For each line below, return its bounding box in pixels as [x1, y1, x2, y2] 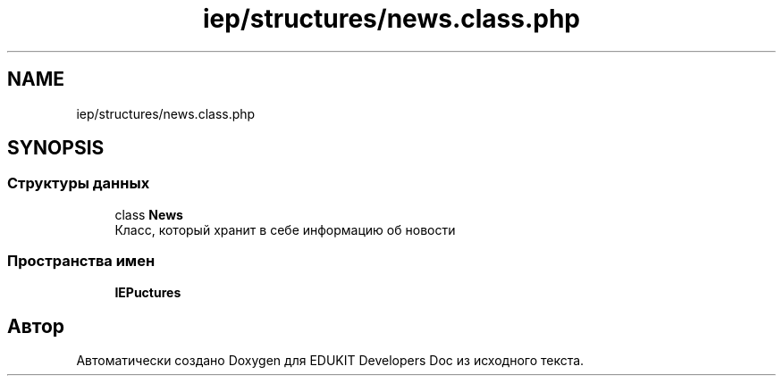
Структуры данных [7, 174, 150, 193]
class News [114, 206, 183, 222]
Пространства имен [7, 252, 156, 271]
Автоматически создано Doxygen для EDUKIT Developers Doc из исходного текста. [76, 353, 585, 369]
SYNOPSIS [7, 137, 105, 160]
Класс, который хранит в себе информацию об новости [114, 221, 456, 237]
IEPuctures [114, 284, 181, 300]
